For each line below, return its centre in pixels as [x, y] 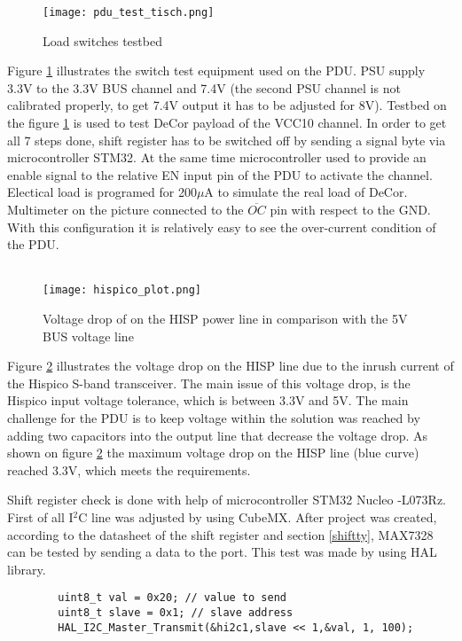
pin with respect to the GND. [350, 209]
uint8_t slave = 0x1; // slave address [176, 613]
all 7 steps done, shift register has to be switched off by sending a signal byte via [227, 140]
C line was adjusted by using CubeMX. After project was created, [258, 516]
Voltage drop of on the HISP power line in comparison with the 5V [225, 319]
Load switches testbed [102, 40]
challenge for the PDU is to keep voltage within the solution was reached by [214, 418]
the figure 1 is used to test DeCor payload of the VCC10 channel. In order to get [227, 123]
